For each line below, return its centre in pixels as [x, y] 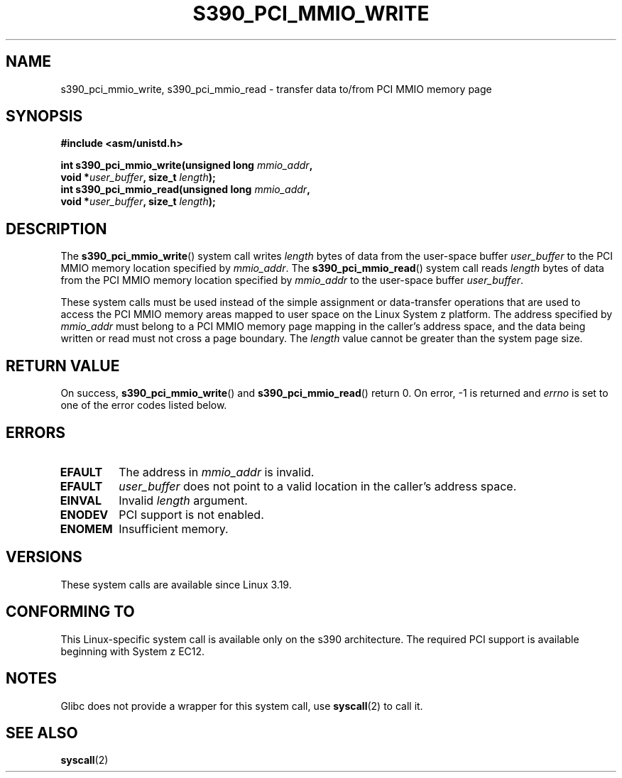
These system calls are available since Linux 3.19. [176, 584]
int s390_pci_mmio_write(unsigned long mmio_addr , [187, 165]
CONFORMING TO [70, 612]
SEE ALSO [42, 733]
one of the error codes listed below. [144, 405]
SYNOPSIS [44, 116]
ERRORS [36, 432]
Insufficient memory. [174, 528]
